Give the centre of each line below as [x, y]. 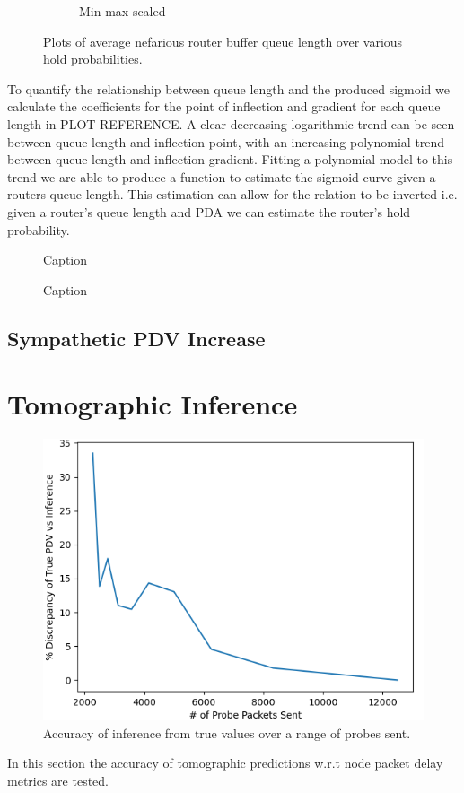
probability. [39, 229]
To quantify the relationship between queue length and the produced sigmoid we [228, 88]
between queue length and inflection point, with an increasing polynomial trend [226, 141]
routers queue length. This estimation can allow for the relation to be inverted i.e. [232, 194]
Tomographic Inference [153, 404]
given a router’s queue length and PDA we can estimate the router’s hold [209, 211]
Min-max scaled [123, 11]
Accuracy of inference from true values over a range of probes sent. [227, 732]
